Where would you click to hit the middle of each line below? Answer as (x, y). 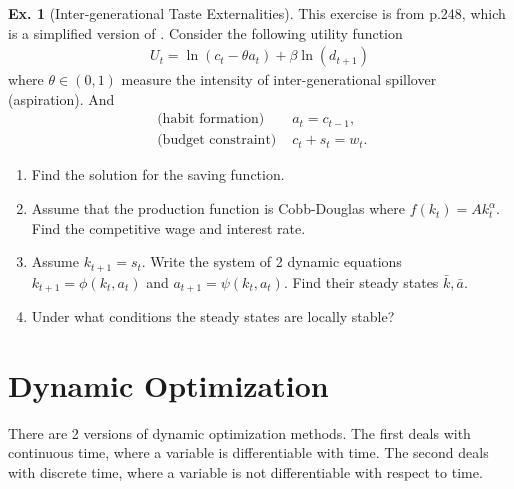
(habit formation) (211, 119)
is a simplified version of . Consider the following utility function (205, 32)
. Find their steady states (361, 281)
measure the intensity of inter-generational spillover (279, 79)
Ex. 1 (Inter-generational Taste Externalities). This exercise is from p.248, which (257, 13)
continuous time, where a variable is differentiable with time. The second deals (248, 452)
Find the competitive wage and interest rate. (168, 227)
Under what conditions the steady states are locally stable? (213, 316)
